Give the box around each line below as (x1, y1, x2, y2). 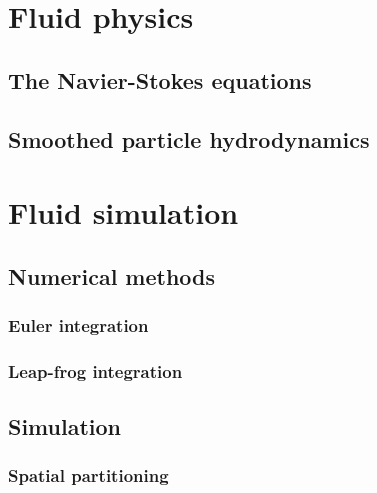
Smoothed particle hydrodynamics (8, 123, 370, 154)
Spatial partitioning (8, 463, 169, 488)
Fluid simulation (8, 192, 239, 233)
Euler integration (8, 313, 149, 338)
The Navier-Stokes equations (8, 64, 312, 95)
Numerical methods (8, 260, 216, 291)
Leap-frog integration (8, 358, 183, 383)
